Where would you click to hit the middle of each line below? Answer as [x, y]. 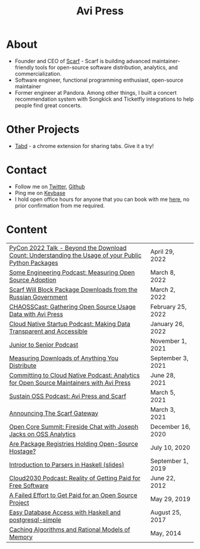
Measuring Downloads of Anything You [64, 358]
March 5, [163, 392]
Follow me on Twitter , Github [50, 187]
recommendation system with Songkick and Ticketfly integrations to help [104, 99]
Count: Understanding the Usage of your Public [75, 255]
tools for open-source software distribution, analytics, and [107, 67]
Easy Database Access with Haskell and [65, 512]
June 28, [163, 375]
